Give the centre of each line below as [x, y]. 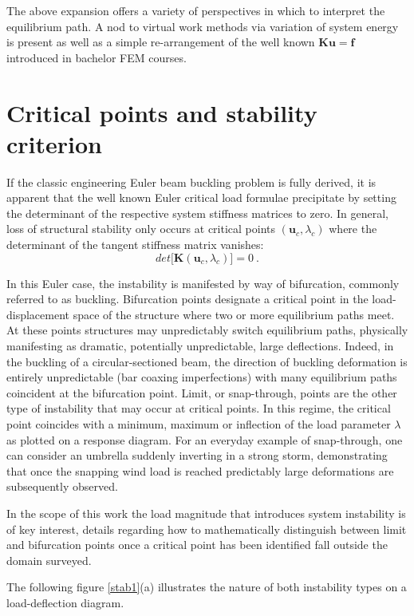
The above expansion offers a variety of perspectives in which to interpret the [196, 10]
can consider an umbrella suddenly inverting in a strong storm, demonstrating [197, 455]
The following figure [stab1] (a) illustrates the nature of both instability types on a [207, 587]
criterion [54, 143]
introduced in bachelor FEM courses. [97, 57]
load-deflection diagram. [65, 602]
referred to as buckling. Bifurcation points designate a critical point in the [187, 299]
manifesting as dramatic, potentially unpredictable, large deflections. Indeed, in [200, 346]
